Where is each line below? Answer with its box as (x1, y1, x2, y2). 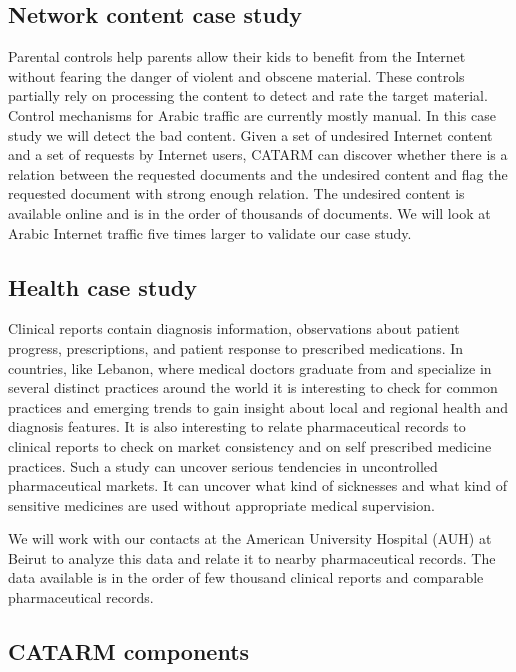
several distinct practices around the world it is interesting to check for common (8, 377, 498, 398)
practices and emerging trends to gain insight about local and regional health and (8, 396, 509, 417)
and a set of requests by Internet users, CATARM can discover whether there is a (8, 144, 508, 165)
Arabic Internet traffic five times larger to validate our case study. (8, 222, 412, 243)
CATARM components (8, 636, 250, 667)
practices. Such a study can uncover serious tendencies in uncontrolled (8, 455, 438, 476)
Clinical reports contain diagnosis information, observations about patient (8, 318, 460, 339)
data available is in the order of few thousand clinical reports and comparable (8, 567, 484, 588)
